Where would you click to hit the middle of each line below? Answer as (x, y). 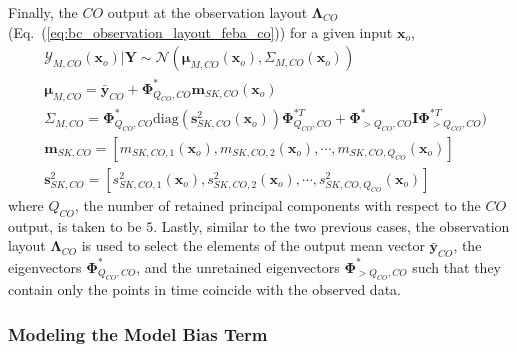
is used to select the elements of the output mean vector (253, 245)
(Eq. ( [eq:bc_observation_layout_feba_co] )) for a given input (200, 31)
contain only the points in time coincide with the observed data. (204, 289)
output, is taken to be (75, 225)
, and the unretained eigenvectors (238, 266)
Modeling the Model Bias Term (138, 333)
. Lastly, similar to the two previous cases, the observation (331, 225)
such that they (456, 266)
